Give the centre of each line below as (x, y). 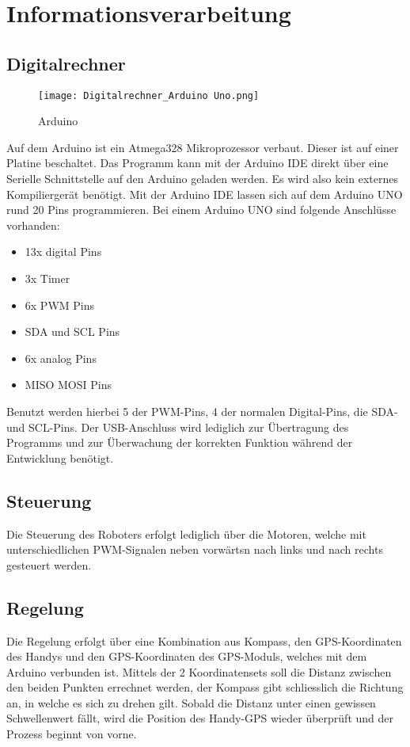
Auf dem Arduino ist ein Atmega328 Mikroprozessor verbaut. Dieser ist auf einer (203, 147)
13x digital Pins (63, 252)
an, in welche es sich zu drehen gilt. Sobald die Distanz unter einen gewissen (191, 702)
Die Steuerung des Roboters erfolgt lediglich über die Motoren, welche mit (186, 534)
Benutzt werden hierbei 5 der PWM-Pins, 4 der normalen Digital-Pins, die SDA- (202, 411)
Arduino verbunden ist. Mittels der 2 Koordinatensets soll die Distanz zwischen (199, 671)
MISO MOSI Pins (68, 385)
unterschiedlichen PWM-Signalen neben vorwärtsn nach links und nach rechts (195, 549)
